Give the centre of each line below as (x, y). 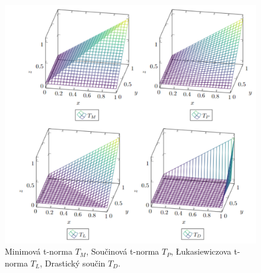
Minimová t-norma (39, 251)
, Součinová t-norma (123, 251)
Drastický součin (75, 263)
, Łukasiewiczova (201, 251)
